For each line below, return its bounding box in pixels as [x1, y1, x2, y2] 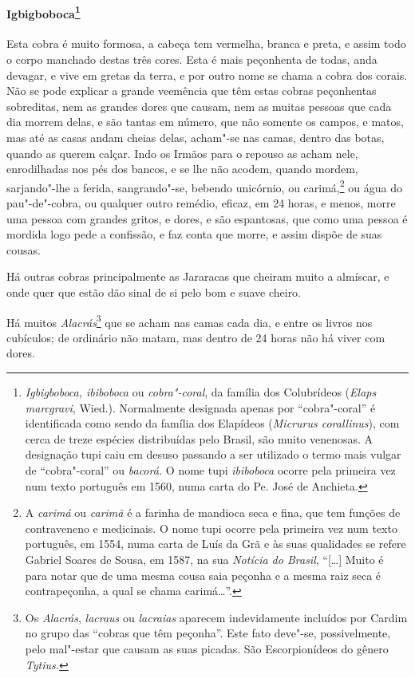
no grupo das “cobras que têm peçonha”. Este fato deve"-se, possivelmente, [25, 625, 391, 641]
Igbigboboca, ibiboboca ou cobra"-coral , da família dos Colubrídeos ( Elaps [25, 384, 377, 400]
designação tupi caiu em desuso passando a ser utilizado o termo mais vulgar [25, 446, 401, 463]
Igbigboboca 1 [6, 2, 81, 22]
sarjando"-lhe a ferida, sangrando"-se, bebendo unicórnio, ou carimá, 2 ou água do [6, 176, 402, 195]
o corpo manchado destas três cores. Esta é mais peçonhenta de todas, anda [6, 51, 377, 68]
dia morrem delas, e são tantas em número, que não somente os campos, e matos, [6, 113, 404, 130]
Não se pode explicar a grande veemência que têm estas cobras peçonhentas [6, 82, 377, 99]
